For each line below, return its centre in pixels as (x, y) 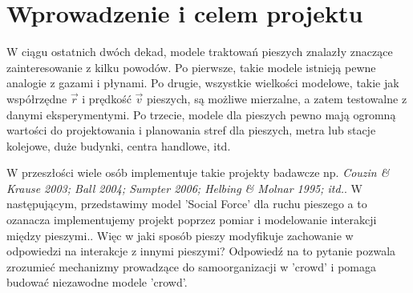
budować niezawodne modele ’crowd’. (97, 282)
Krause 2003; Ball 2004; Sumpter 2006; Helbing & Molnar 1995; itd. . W (184, 188)
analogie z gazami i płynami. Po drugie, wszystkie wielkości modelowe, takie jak (203, 83)
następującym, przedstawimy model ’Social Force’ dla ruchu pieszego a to (187, 204)
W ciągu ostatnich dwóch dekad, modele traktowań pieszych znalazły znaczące (200, 52)
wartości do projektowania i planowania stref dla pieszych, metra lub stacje (191, 130)
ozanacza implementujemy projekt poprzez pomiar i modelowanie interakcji (192, 220)
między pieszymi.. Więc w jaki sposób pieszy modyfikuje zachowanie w (180, 235)
